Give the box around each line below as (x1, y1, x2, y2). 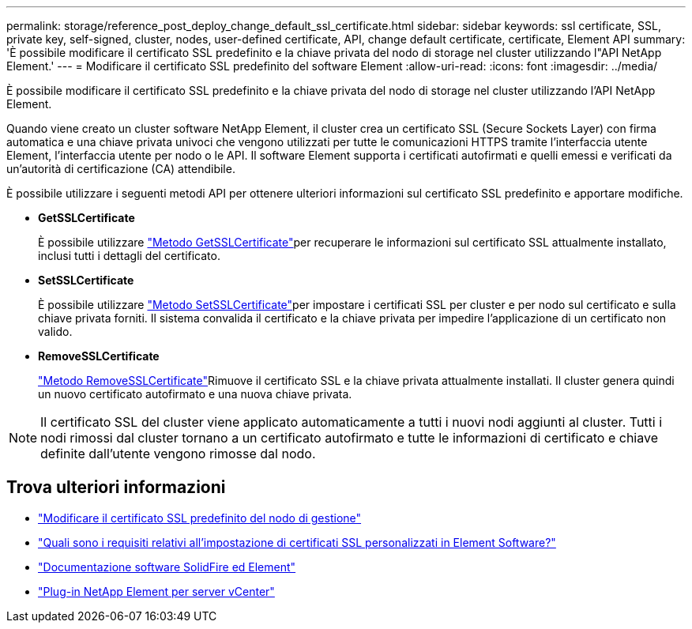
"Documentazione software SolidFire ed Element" (38, 559, 296, 574)
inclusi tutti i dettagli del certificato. (38, 249, 220, 262)
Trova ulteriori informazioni (6, 477, 226, 498)
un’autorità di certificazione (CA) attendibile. (6, 162, 235, 175)
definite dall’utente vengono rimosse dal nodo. (40, 446, 316, 461)
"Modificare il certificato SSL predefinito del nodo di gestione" (38, 510, 362, 525)
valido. (38, 325, 73, 338)
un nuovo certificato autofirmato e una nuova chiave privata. (38, 387, 352, 401)
